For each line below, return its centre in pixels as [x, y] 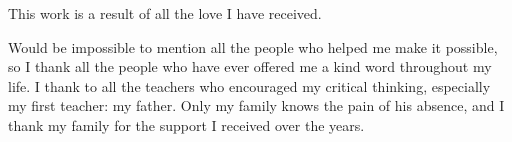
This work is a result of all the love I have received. [165, 13]
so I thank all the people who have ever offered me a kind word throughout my [250, 66]
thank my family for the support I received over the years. [186, 124]
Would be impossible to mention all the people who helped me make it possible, [253, 46]
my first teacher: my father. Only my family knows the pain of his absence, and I [256, 105]
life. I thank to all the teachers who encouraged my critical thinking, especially [249, 85]
